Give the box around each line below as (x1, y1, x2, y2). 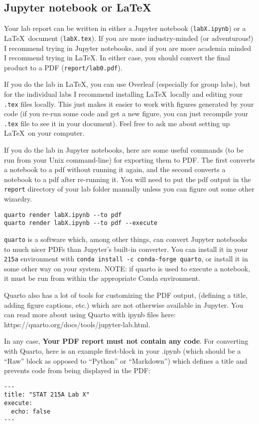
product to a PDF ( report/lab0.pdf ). (4, 62, 123, 72)
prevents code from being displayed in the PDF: (4, 365, 150, 376)
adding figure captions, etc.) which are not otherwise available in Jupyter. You (4, 299, 244, 310)
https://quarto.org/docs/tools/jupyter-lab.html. (4, 319, 150, 329)
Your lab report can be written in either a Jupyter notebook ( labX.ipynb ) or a (4, 23, 246, 33)
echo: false (11, 408, 51, 415)
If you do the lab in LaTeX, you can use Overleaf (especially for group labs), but (4, 79, 251, 89)
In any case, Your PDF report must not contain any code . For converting (4, 336, 249, 346)
